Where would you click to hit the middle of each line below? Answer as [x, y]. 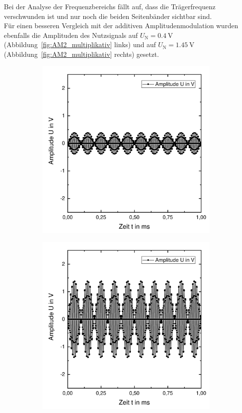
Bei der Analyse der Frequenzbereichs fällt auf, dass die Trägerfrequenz [110, 6]
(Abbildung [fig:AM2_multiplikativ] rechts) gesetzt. [81, 54]
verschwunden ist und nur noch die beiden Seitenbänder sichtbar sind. [108, 16]
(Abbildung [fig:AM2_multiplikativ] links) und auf [80, 44]
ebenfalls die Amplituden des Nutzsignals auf [71, 35]
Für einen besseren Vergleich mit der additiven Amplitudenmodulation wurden [121, 26]
